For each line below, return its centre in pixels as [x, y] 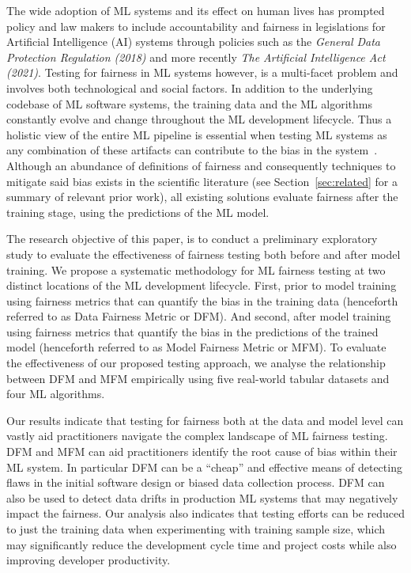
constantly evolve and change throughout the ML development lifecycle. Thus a [199, 119]
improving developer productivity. [89, 560]
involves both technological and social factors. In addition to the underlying [190, 87]
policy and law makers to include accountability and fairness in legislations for [196, 26]
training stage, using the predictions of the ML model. [138, 212]
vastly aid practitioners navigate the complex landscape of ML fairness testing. [197, 436]
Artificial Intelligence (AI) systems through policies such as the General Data [194, 42]
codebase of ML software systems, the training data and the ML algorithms [189, 103]
